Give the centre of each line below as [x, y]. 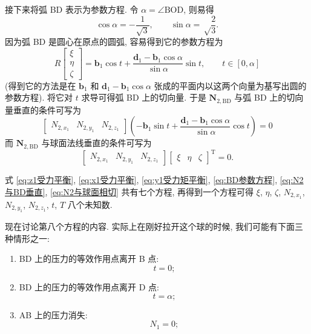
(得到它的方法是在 [41, 85]
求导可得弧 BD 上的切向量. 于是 [144, 97]
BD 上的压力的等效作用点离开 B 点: [89, 259]
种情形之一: [27, 238]
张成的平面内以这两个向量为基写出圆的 [230, 85]
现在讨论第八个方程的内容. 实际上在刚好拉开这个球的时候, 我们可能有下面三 [154, 226]
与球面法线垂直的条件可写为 [97, 143]
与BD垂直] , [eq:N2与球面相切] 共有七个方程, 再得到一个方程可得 [129, 191]
